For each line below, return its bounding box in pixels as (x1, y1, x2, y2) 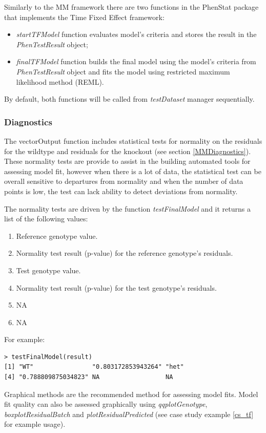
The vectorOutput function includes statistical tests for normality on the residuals (4, 135, 262, 146)
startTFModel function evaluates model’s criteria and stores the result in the (16, 29, 257, 40)
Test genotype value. (16, 265, 81, 275)
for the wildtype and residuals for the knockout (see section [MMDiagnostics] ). (4, 145, 251, 156)
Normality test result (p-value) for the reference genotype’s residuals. (16, 248, 233, 258)
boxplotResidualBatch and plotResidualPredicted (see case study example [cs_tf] (4, 408, 254, 419)
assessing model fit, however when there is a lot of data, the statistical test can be (4, 165, 261, 176)
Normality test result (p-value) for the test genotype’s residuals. (16, 282, 217, 293)
